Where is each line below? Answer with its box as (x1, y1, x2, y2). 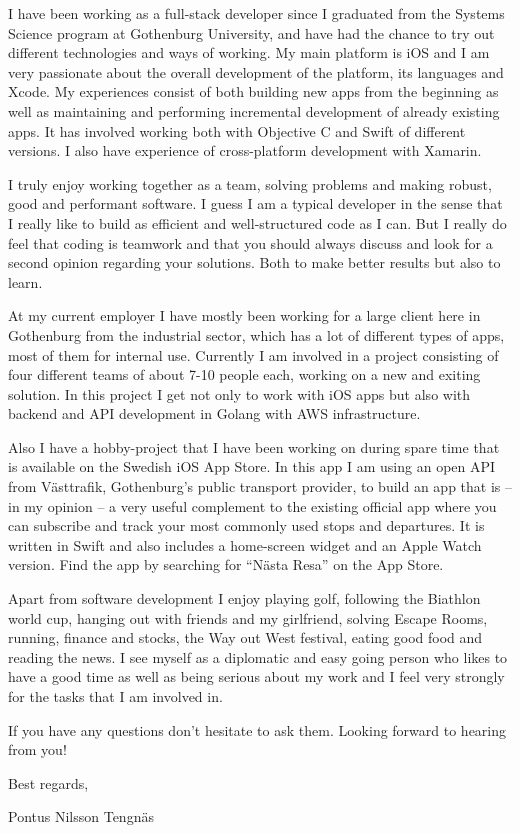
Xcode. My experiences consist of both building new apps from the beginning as (8, 81, 499, 102)
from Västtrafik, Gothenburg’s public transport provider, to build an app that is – (8, 476, 512, 497)
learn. (8, 271, 43, 292)
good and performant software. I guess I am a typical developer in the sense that (8, 193, 503, 214)
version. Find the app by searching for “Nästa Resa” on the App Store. (8, 554, 444, 575)
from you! (8, 739, 67, 760)
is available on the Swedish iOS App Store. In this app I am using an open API (8, 456, 496, 477)
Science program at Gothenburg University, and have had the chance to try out (8, 22, 495, 43)
